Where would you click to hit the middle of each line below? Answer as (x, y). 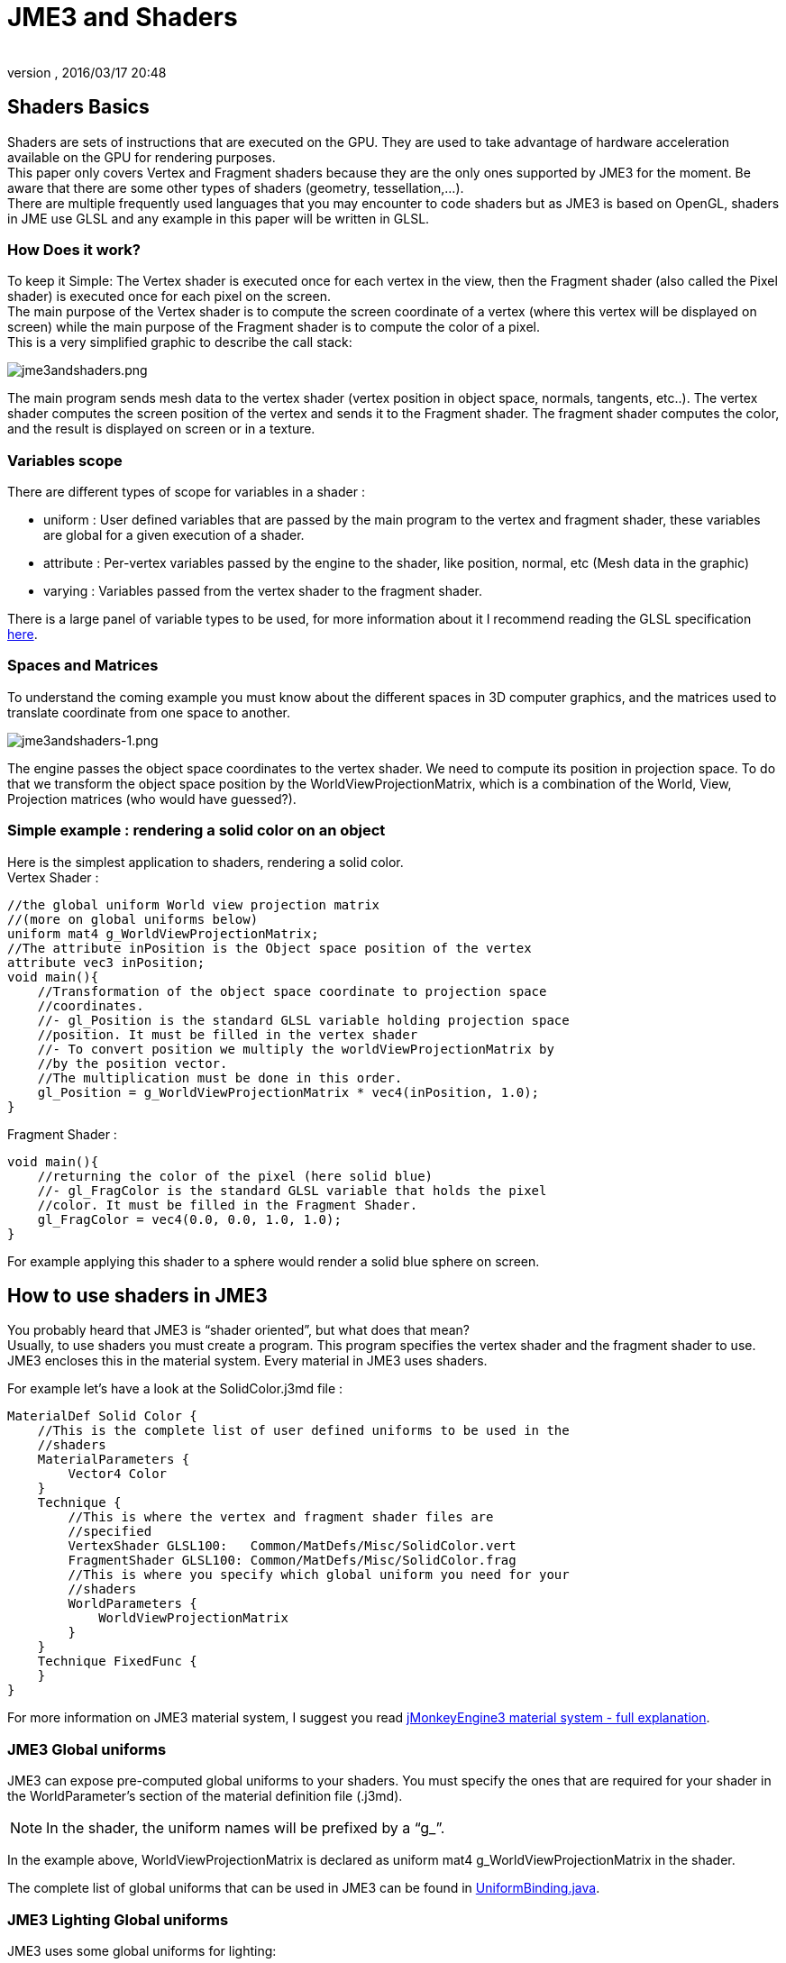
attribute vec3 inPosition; (106, 962)
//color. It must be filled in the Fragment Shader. (228, 1205)
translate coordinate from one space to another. (149, 712)
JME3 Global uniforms (87, 1749)
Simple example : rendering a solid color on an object (196, 831)
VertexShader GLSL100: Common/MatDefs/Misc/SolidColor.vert (292, 1546)
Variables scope (65, 460)
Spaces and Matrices (83, 666)
